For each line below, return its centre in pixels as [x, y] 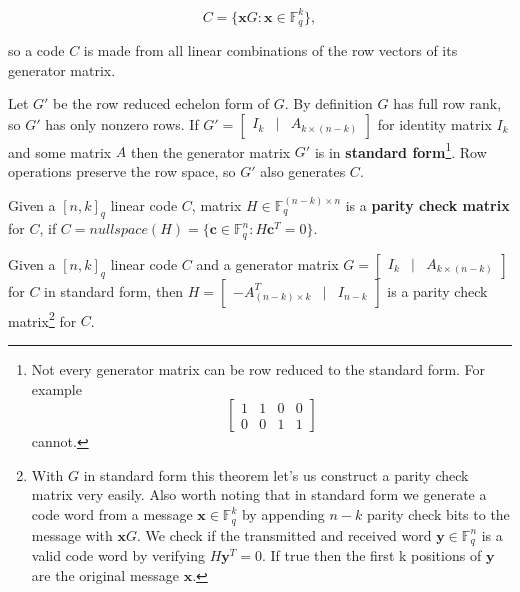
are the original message [105, 574]
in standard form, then [114, 290]
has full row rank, [447, 103]
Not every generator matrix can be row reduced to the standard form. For [258, 369]
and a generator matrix [267, 263]
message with [72, 534]
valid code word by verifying [118, 554]
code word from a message [112, 514]
